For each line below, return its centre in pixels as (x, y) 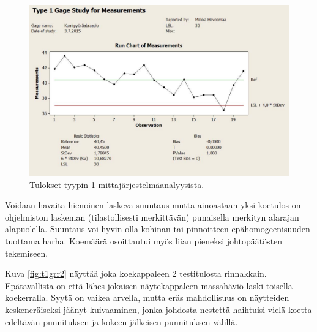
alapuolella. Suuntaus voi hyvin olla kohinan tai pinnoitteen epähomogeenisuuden (158, 229)
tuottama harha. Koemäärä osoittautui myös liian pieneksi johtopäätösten (144, 241)
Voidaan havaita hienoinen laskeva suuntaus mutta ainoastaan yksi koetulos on (153, 205)
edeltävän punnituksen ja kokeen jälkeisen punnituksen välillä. (121, 321)
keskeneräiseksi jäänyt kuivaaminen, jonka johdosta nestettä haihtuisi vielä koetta (158, 310)
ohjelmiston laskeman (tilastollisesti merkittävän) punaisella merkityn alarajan (152, 217)
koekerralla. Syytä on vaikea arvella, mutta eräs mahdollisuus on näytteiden (147, 297)
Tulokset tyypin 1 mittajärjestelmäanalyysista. (117, 184)
